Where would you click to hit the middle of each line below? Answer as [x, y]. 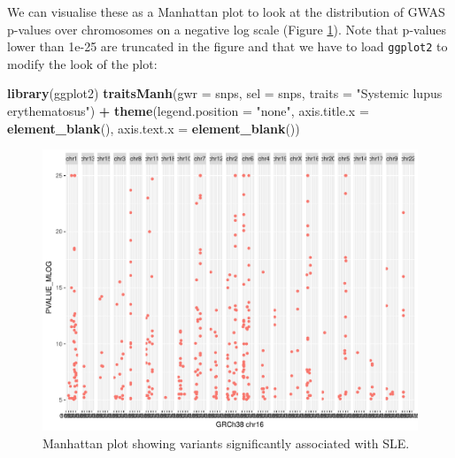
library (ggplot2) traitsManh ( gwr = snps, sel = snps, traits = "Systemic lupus [225, 93]
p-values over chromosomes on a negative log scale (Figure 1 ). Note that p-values [227, 29]
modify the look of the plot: [82, 63]
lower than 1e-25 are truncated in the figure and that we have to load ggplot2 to [227, 46]
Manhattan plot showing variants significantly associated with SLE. [226, 443]
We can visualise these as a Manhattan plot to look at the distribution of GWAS [226, 11]
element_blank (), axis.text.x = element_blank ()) [154, 128]
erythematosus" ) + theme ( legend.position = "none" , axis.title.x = [188, 111]
